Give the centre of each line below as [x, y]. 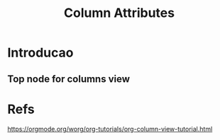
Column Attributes [119, 13]
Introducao [40, 53]
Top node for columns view [68, 79]
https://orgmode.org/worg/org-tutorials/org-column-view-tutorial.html [110, 129]
